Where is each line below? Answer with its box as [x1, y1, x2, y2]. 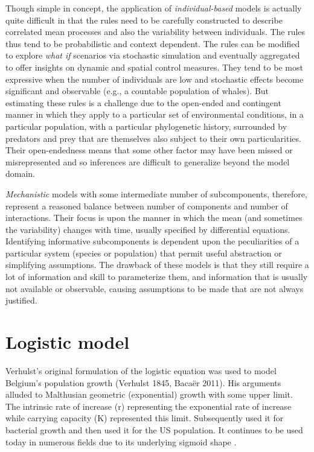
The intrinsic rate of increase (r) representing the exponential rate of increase [5, 399, 292, 412]
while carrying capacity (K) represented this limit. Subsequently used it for [5, 412, 284, 424]
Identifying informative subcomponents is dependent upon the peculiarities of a [5, 235, 300, 247]
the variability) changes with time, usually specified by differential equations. [5, 223, 290, 235]
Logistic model [5, 329, 130, 354]
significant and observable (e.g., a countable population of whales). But [5, 84, 269, 97]
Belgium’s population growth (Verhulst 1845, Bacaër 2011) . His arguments [5, 376, 281, 389]
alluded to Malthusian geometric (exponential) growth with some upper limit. [5, 388, 293, 401]
